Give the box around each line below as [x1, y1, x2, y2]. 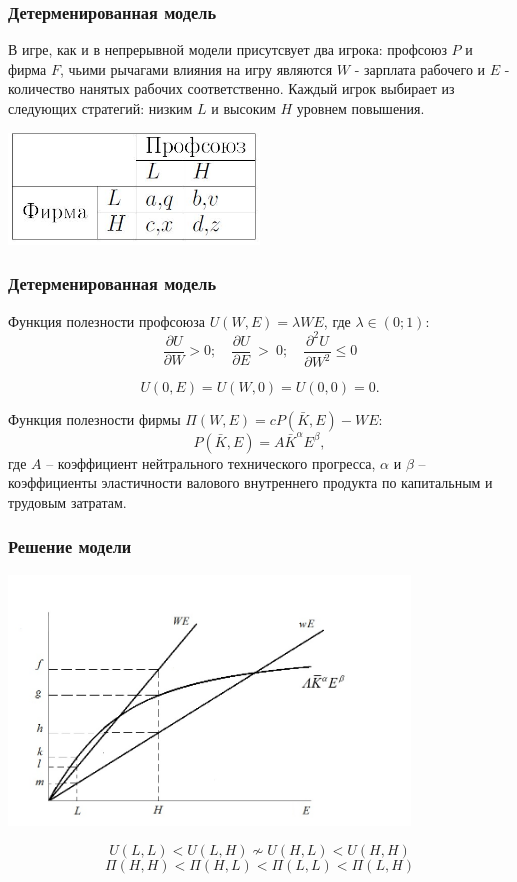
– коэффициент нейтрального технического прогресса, [46, 452, 376, 473]
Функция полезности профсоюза [8, 310, 205, 331]
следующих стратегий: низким [8, 98, 193, 118]
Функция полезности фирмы [8, 409, 181, 430]
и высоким [211, 98, 276, 118]
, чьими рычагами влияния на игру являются [60, 58, 333, 79]
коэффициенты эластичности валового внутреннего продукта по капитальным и [8, 472, 493, 493]
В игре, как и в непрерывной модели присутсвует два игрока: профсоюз [8, 39, 447, 60]
